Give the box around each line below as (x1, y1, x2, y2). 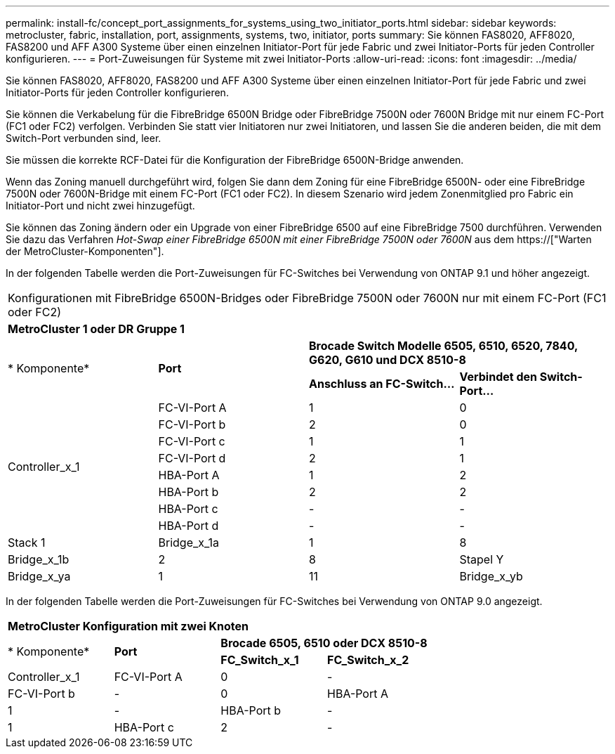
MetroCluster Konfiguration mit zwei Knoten (8, 619, 249, 633)
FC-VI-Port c (158, 434, 225, 448)
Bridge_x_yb (459, 569, 523, 583)
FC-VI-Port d (158, 451, 226, 465)
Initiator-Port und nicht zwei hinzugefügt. (6, 200, 195, 212)
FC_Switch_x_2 (327, 653, 409, 667)
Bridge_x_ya (8, 569, 71, 583)
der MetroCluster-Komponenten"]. (6, 245, 164, 257)
